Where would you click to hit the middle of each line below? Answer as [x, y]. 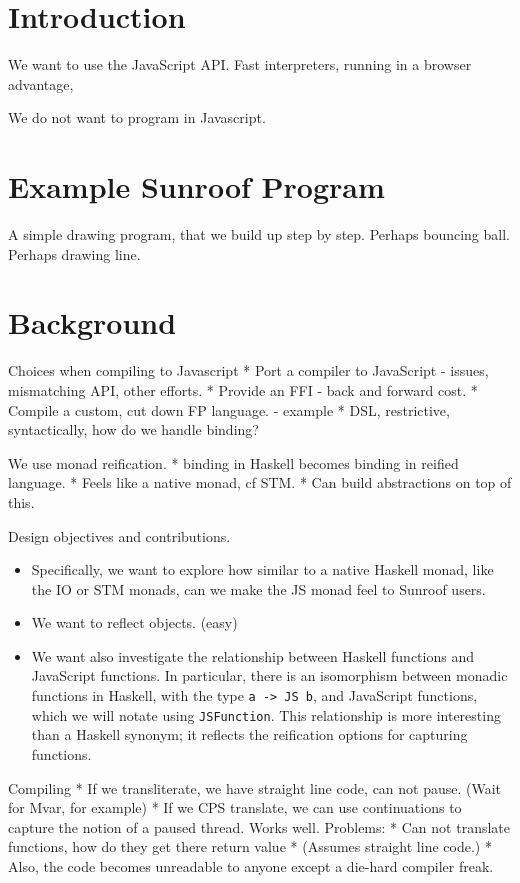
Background [92, 322]
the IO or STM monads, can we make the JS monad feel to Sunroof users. [258, 588]
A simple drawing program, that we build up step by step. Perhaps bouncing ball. [259, 234]
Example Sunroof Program [196, 186]
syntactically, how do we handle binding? [133, 429]
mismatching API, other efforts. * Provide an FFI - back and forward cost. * [243, 389]
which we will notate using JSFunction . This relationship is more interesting [266, 714]
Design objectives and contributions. [119, 535]
